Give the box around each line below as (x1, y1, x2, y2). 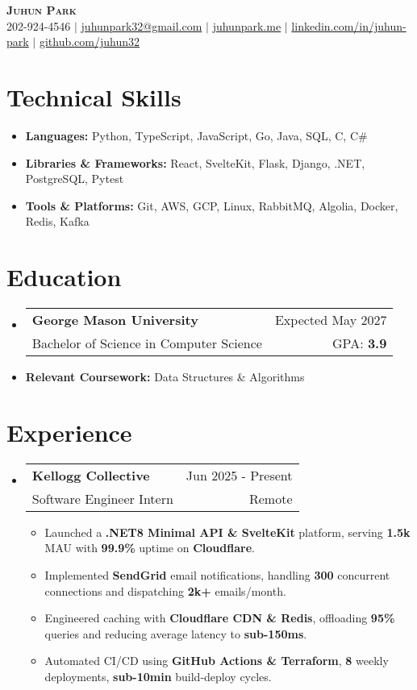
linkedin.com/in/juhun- (291, 17, 407, 34)
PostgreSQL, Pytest (25, 170, 124, 187)
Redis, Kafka (25, 213, 90, 230)
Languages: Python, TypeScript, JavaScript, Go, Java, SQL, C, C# (25, 127, 368, 143)
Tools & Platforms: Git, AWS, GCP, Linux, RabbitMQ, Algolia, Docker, (25, 197, 398, 214)
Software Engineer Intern (31, 488, 173, 508)
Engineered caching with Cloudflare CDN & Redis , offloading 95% (44, 609, 395, 626)
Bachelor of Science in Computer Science (31, 334, 262, 352)
